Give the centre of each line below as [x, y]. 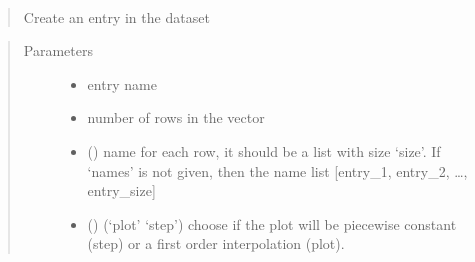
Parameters [58, 50]
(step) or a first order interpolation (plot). [216, 243]
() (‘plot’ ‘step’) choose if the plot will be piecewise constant [272, 223]
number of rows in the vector [176, 117]
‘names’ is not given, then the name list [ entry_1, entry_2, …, [277, 170]
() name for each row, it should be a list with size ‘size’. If [264, 150]
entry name [122, 83]
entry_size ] [121, 190]
